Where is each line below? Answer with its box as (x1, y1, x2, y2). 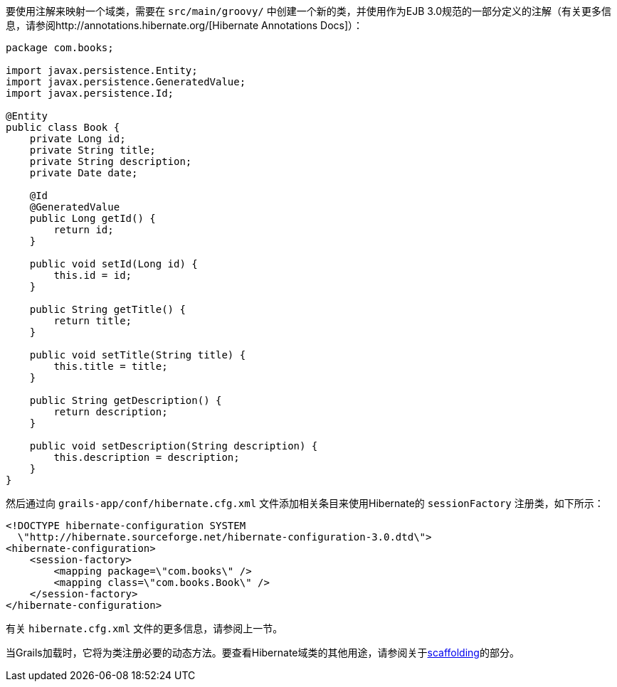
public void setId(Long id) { (29, 258, 198, 270)
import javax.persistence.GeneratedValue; (6, 76, 246, 87)
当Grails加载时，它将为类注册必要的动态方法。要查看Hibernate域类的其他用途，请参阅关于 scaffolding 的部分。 (6, 646, 520, 659)
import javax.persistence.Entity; (6, 65, 198, 76)
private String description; (29, 156, 192, 167)
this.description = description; (53, 452, 240, 463)
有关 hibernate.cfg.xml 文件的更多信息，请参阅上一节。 (6, 622, 283, 634)
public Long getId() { (29, 213, 156, 224)
